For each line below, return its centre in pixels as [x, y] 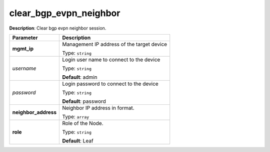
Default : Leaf [78, 140]
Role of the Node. [83, 123]
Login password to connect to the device [110, 84]
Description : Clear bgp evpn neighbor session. [58, 28]
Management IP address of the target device [115, 44]
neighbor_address [34, 112]
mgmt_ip [23, 49]
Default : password [84, 101]
